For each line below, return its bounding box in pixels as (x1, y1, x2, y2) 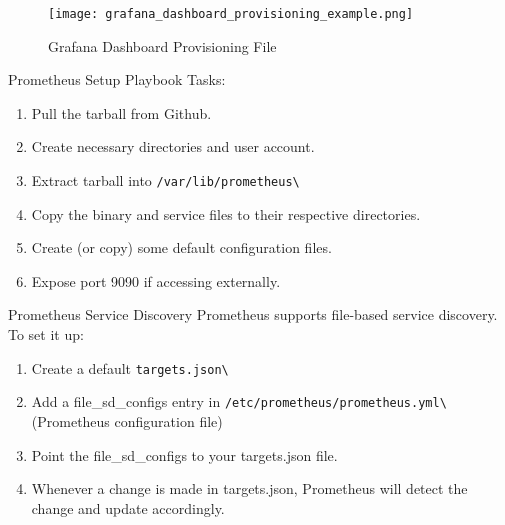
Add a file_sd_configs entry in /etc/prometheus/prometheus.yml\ (31, 391, 447, 412)
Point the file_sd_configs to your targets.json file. (31, 444, 338, 465)
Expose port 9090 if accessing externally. (31, 270, 281, 291)
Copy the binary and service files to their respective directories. (31, 203, 421, 224)
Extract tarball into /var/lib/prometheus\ (31, 170, 300, 191)
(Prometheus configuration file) (31, 410, 223, 431)
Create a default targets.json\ (31, 357, 229, 378)
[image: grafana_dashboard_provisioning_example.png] (48, 7, 414, 21)
